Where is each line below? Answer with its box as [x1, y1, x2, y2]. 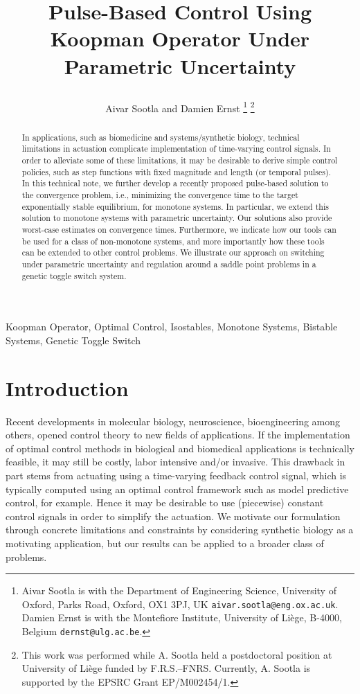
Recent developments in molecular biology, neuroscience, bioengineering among [6, 413, 341, 428]
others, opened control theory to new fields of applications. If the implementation [6, 427, 350, 442]
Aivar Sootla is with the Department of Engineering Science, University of [21, 583, 336, 598]
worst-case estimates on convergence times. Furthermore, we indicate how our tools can [21, 224, 336, 235]
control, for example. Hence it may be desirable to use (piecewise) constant [6, 495, 324, 510]
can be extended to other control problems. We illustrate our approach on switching [21, 247, 325, 258]
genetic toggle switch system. [21, 269, 127, 281]
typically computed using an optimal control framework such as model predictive [6, 481, 349, 496]
